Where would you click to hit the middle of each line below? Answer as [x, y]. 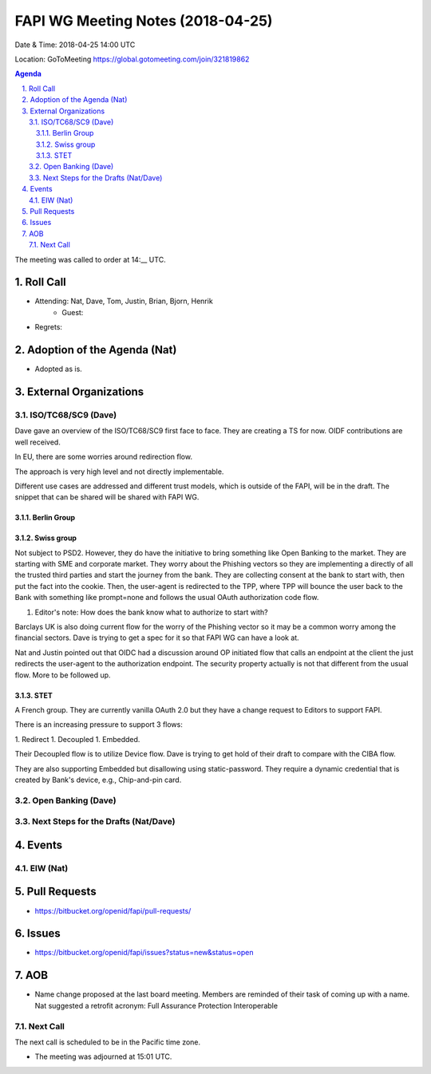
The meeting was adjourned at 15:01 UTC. [103, 1056]
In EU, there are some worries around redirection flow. [104, 457]
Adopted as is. [59, 369]
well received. [38, 442]
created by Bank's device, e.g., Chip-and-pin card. [98, 780]
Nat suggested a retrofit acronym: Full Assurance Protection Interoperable [156, 1005]
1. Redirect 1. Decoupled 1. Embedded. [77, 739]
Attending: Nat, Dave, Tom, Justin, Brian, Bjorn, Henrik [124, 301]
